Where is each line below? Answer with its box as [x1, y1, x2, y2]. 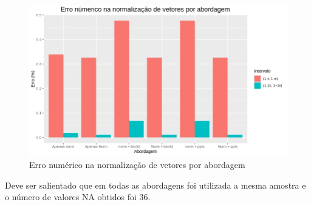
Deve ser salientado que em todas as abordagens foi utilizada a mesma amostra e [5, 178, 306, 191]
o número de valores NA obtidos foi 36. [5, 190, 151, 203]
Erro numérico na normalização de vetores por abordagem [29, 158, 245, 170]
